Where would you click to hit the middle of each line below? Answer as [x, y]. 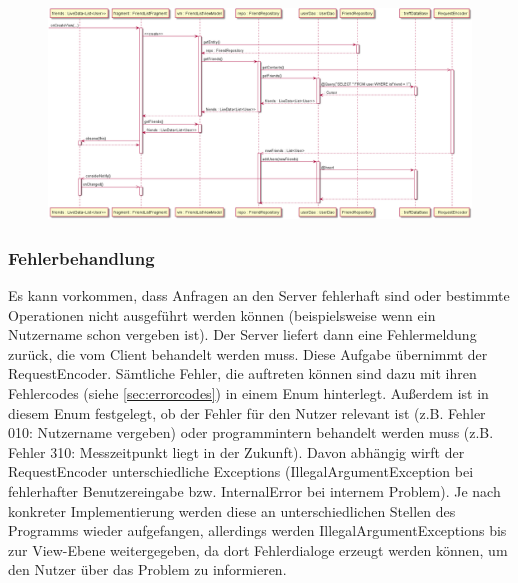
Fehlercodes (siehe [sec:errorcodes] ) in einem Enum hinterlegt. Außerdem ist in [248, 392]
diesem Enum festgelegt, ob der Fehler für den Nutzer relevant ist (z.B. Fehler [247, 412]
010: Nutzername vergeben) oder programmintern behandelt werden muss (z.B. [251, 432]
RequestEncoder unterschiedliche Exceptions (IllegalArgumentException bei [241, 471]
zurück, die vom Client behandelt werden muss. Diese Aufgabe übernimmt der [248, 353]
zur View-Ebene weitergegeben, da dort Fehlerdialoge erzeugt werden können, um [258, 549]
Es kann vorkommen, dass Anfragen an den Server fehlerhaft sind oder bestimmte [259, 294]
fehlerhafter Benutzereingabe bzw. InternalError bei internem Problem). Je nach [254, 490]
